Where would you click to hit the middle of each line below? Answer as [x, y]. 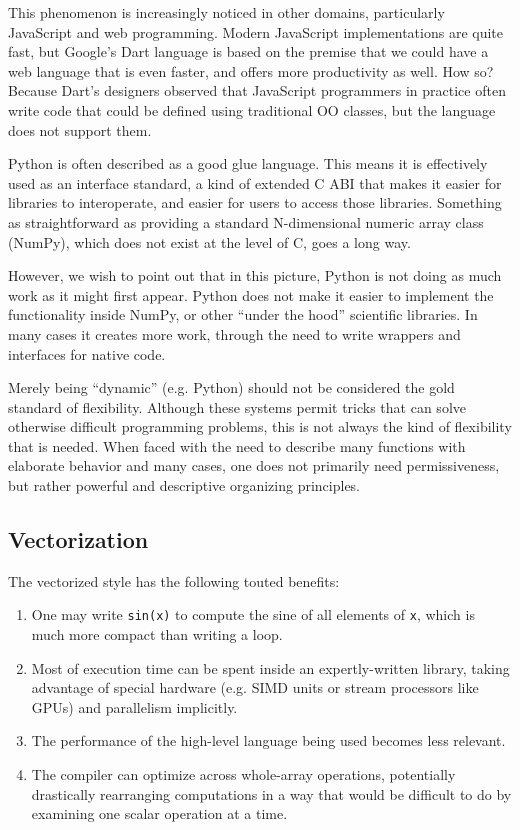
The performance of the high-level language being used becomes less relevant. [268, 740]
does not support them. [80, 129]
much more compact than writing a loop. [157, 634]
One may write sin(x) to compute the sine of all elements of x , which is [253, 614]
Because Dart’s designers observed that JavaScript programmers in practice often [257, 90]
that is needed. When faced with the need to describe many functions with [237, 445]
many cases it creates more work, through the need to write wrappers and [234, 333]
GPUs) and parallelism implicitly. [134, 706]
